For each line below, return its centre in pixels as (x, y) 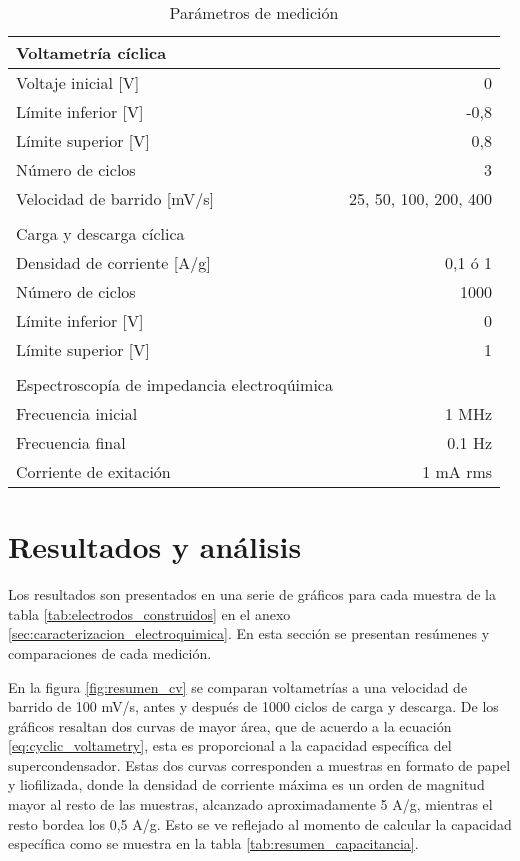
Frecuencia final (71, 442)
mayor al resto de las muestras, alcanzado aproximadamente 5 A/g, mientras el (250, 804)
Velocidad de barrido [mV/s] (115, 198)
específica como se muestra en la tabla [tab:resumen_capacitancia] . (213, 843)
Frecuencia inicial (77, 413)
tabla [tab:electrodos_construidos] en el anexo (149, 613)
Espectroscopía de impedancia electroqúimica (174, 384)
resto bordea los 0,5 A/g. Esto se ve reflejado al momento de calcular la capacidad (260, 823)
